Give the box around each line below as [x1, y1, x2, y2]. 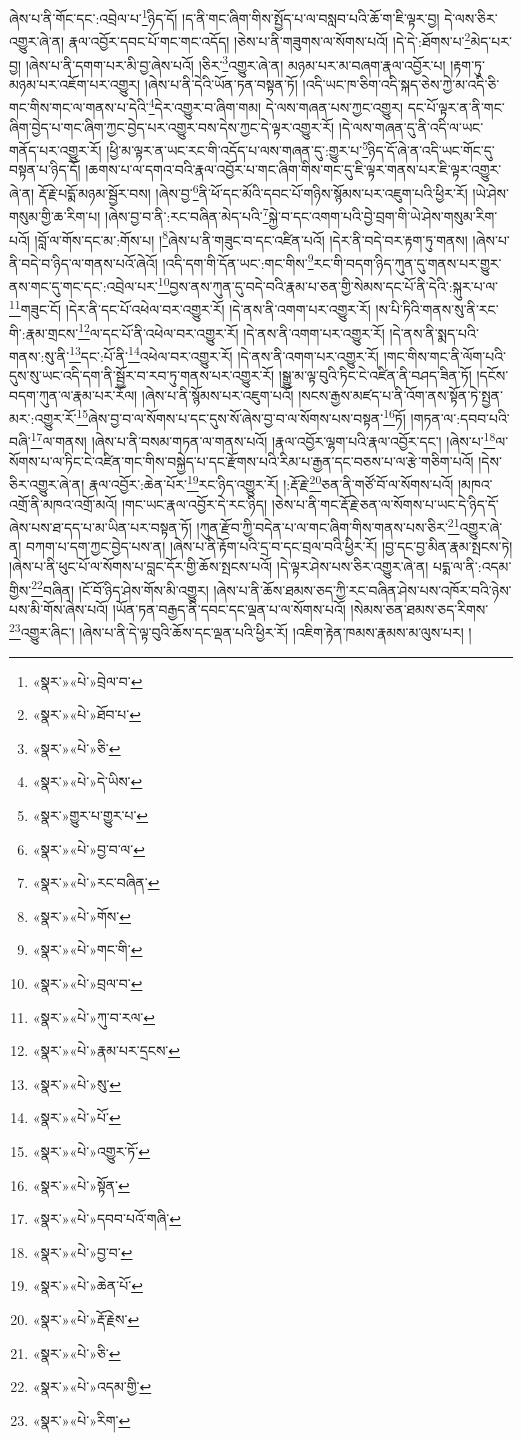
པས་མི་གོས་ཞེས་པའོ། [9, 598, 109, 619]
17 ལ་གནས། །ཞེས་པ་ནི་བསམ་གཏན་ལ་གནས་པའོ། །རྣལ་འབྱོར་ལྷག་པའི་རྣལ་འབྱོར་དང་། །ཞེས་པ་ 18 [30, 428, 496, 452]
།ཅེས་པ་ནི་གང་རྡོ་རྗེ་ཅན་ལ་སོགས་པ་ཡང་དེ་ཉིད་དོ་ [271, 493, 499, 514]
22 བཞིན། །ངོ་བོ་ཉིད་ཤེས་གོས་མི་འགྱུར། [31, 576, 209, 600]
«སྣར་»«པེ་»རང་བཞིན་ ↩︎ [32, 872, 160, 893]
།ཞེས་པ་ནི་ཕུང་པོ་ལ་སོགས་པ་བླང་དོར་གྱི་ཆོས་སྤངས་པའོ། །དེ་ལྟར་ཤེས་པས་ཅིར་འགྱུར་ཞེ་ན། [9, 556, 429, 576]
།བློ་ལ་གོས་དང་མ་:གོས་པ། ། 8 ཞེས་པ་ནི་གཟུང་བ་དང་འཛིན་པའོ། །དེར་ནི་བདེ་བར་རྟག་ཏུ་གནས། [34, 226, 468, 250]
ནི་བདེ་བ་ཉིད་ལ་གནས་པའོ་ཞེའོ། [9, 252, 158, 273]
